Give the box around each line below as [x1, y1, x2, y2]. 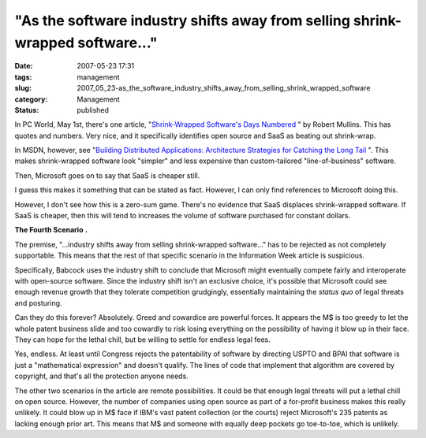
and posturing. [14, 298, 62, 307]
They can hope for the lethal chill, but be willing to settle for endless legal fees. [14, 335, 271, 344]
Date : [14, 61, 33, 71]
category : [14, 95, 48, 104]
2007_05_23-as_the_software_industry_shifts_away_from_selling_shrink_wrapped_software [77, 84, 371, 93]
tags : [14, 72, 32, 82]
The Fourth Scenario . [14, 225, 88, 235]
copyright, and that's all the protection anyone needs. [14, 371, 189, 381]
